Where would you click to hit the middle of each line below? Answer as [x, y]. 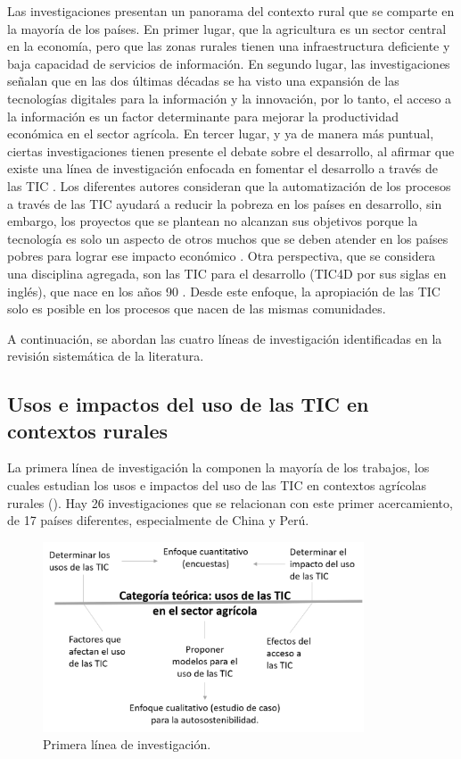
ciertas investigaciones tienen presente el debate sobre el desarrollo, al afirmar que [231, 150]
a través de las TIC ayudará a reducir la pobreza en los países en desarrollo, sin [225, 203]
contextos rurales [88, 430]
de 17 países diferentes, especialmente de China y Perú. [158, 520]
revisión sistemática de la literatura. [106, 356]
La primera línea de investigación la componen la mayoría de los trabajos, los [218, 467]
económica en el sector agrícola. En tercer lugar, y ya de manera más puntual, [221, 133]
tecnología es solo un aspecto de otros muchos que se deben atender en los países [228, 238]
